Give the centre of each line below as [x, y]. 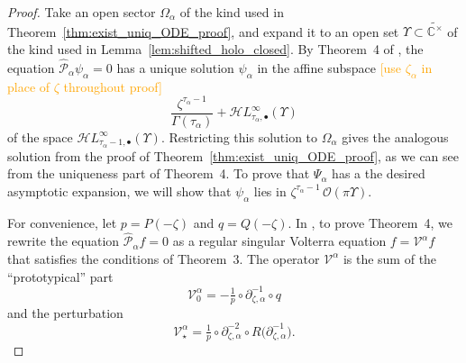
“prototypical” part [60, 276]
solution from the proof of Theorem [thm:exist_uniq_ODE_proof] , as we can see [233, 155]
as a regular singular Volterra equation [279, 241]
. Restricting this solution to [239, 136]
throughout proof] [113, 86]
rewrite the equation [64, 241]
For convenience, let [62, 222]
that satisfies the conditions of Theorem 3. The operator [164, 258]
